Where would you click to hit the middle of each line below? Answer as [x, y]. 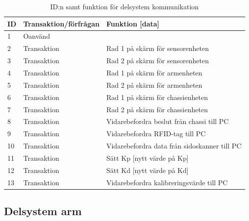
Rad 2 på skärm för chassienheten [157, 109]
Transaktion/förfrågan [61, 23]
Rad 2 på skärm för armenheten [154, 85]
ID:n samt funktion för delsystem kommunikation [124, 6]
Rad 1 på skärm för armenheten [154, 72]
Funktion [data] [133, 23]
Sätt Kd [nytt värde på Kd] [147, 170]
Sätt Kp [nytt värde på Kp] [147, 158]
